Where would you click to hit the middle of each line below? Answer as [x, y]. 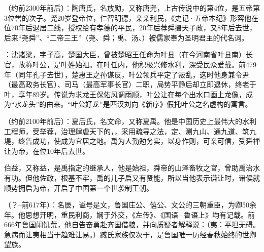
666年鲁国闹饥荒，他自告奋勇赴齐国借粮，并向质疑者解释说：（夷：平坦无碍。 [132, 224]
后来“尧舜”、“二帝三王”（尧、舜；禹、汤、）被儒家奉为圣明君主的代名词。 [126, 37]
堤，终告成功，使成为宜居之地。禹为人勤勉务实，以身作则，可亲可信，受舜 [128, 141]
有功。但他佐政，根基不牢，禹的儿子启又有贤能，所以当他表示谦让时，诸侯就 [132, 177]
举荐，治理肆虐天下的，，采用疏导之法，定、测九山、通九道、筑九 [148, 131]
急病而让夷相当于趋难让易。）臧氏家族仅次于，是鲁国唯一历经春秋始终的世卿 [130, 234]
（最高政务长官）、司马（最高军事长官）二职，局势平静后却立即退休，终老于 [130, 84]
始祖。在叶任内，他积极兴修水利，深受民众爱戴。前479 [166, 64]
